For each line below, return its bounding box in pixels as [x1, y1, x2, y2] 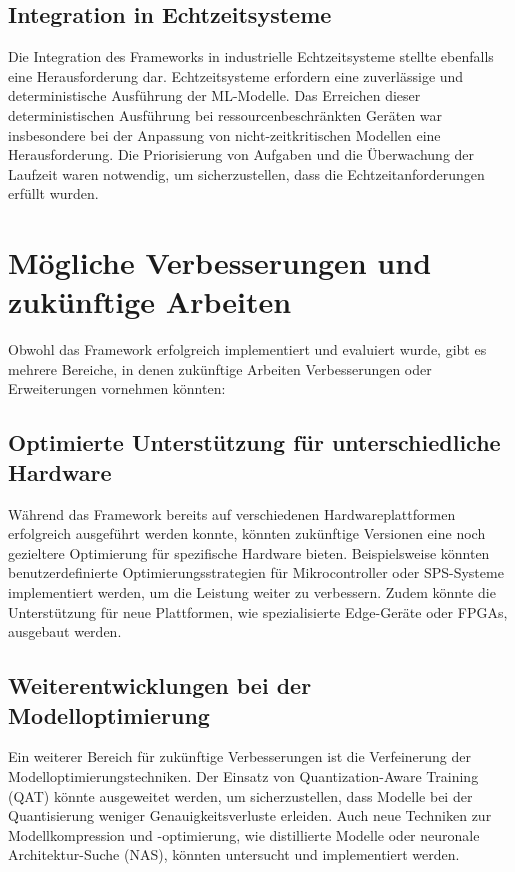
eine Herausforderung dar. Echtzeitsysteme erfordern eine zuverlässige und [8, 65, 464, 86]
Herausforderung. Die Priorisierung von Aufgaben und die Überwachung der [8, 144, 475, 165]
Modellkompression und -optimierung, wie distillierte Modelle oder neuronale [8, 824, 480, 845]
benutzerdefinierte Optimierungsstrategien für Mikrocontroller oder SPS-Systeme [8, 562, 504, 583]
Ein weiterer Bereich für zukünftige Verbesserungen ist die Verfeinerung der [8, 746, 471, 767]
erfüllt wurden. [8, 183, 99, 204]
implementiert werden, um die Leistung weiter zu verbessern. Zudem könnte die [8, 582, 496, 603]
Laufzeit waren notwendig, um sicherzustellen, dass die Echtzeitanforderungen [8, 163, 485, 184]
